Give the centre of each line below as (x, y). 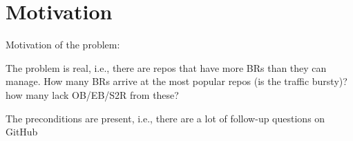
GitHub (22, 132)
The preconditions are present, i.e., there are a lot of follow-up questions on (165, 118)
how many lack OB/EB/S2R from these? (92, 94)
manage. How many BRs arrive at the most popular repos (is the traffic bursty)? (176, 81)
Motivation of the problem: (63, 45)
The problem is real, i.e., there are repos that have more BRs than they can (166, 67)
